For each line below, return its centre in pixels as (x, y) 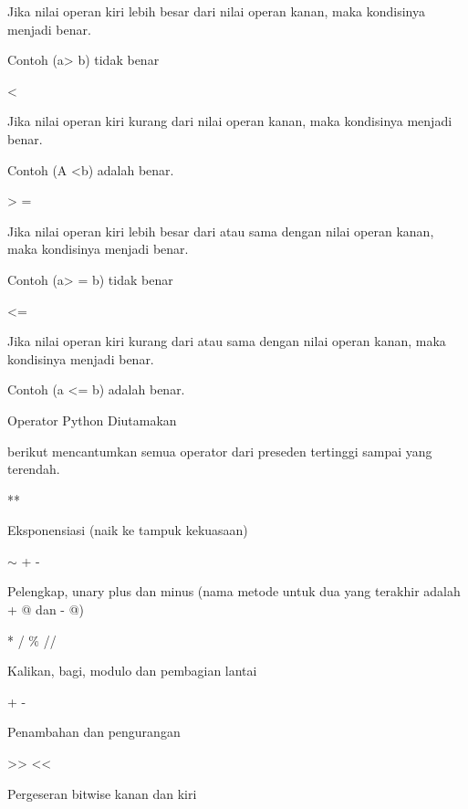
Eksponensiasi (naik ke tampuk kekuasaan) (128, 530)
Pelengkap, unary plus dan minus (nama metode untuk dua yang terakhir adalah (234, 591)
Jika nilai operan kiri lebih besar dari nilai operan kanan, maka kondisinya (216, 11)
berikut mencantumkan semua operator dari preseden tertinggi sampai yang (220, 451)
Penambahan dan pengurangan (94, 732)
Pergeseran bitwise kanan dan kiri (102, 793)
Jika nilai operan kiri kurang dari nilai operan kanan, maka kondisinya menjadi (230, 121)
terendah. (34, 469)
